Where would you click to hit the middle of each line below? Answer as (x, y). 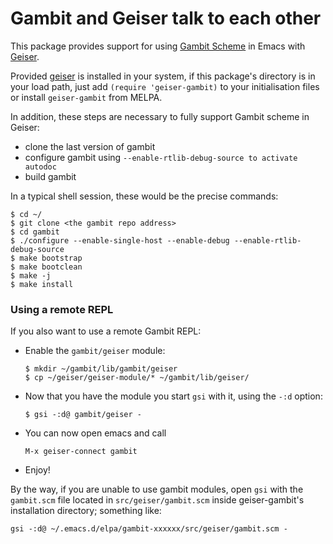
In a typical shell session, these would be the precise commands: (144, 196)
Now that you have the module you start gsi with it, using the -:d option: (173, 396)
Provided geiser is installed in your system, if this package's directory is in (163, 76)
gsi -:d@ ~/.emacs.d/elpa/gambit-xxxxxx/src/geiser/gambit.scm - (149, 529)
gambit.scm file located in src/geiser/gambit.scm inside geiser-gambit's (157, 500)
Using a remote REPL (62, 309)
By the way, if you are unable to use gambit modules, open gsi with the (157, 489)
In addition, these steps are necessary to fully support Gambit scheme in (160, 116)
